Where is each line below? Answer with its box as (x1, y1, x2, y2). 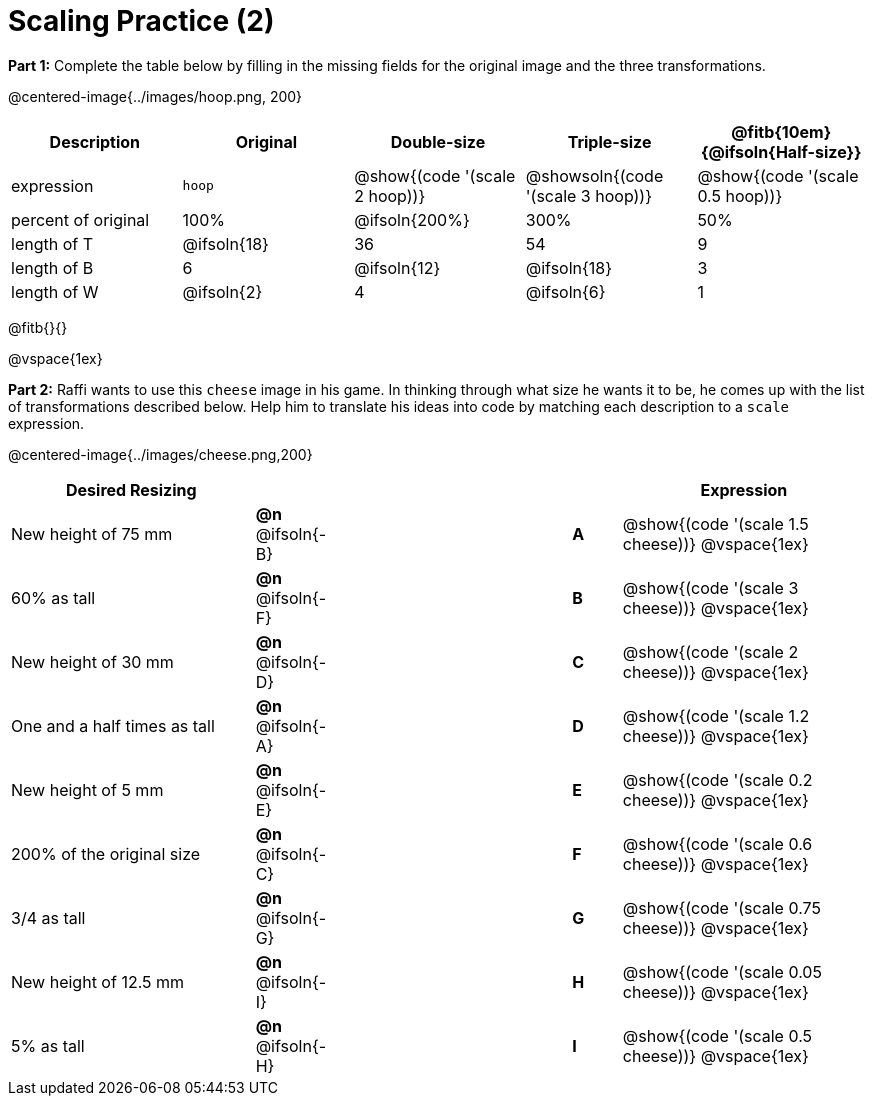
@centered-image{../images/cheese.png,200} (8, 445, 313, 463)
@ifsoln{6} (525, 281, 606, 302)
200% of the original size (11, 843, 201, 864)
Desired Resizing (66, 479, 197, 500)
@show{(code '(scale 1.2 (622, 705, 810, 726)
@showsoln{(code (525, 165, 664, 186)
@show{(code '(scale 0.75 (622, 897, 821, 918)
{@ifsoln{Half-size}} (700, 141, 862, 162)
